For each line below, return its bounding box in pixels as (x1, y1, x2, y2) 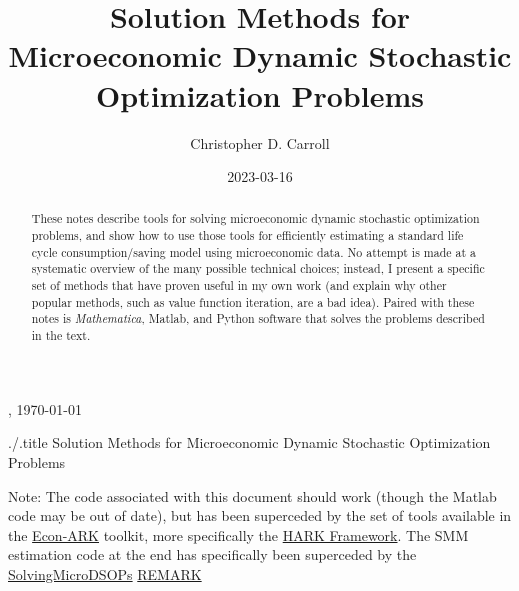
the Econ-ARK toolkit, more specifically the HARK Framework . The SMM (8, 524, 469, 545)
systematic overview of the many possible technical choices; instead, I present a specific (31, 260, 485, 277)
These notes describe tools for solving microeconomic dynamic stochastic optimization (31, 210, 480, 227)
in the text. (31, 327, 91, 344)
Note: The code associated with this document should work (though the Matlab (8, 485, 497, 506)
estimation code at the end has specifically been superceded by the (8, 544, 417, 565)
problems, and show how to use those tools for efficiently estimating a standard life (31, 227, 464, 244)
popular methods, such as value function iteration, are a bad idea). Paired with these (31, 293, 475, 310)
